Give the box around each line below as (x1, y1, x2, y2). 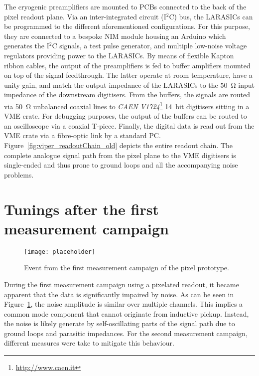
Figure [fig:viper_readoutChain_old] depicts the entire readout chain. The (4, 140, 233, 150)
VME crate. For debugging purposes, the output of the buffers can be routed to (4, 111, 247, 121)
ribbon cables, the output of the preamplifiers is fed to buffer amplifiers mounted (4, 60, 251, 70)
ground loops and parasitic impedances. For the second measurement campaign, (4, 328, 248, 338)
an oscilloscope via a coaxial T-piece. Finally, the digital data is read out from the (4, 120, 255, 131)
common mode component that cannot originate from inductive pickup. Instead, (4, 308, 249, 319)
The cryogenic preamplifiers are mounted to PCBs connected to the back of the (4, 1, 247, 11)
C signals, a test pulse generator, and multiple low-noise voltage (52, 40, 247, 51)
